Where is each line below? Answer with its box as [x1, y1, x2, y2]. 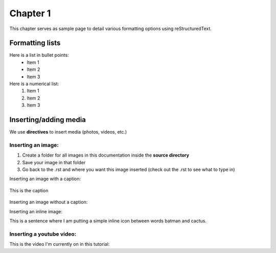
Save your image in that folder [22, 159, 86, 165]
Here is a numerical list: [9, 81, 59, 87]
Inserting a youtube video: [9, 230, 77, 237]
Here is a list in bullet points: [9, 52, 69, 58]
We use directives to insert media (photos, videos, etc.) [9, 129, 127, 135]
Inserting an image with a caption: [9, 176, 81, 182]
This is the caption [9, 187, 49, 193]
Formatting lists [9, 39, 61, 47]
